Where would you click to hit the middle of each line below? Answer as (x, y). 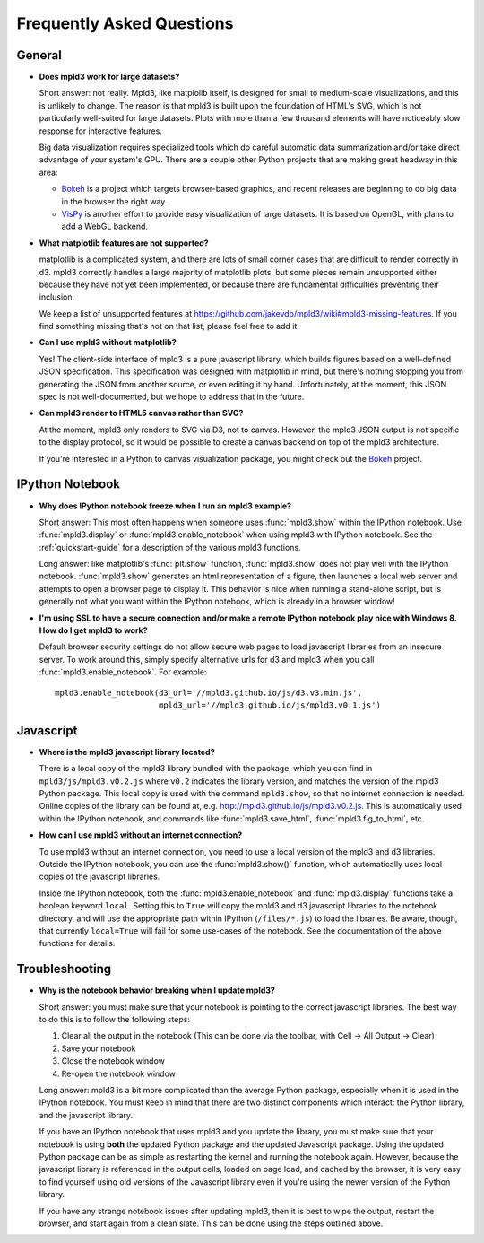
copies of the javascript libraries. (99, 877)
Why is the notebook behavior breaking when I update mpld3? (157, 990)
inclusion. (57, 297)
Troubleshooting (64, 969)
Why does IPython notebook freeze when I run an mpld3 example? (165, 506)
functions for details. (77, 943)
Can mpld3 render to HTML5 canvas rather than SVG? (141, 413)
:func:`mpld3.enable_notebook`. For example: (123, 672)
